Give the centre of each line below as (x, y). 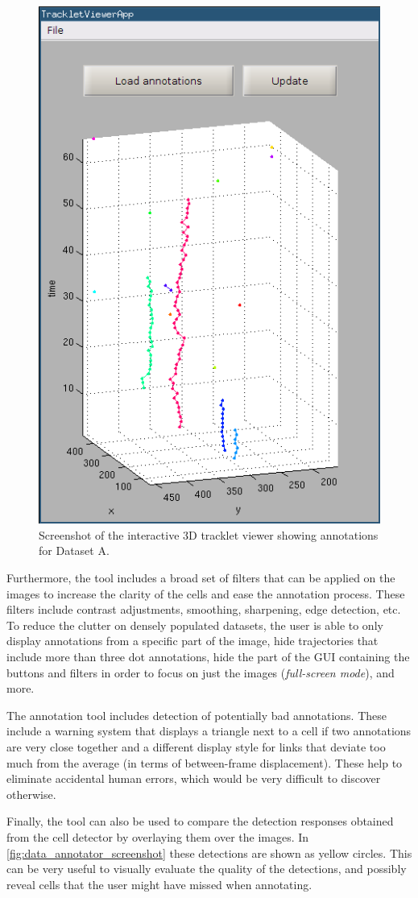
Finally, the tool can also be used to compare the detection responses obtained (200, 821)
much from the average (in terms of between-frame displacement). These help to (205, 762)
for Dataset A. (74, 550)
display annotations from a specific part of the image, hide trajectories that (192, 641)
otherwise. (31, 794)
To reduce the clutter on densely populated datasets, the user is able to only (195, 625)
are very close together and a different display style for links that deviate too (196, 747)
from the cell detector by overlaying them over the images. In (158, 836)
